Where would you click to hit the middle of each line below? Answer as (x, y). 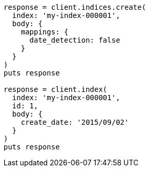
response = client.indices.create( (75, 7)
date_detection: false (75, 40)
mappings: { (45, 32)
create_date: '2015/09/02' (75, 122)
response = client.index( (56, 89)
